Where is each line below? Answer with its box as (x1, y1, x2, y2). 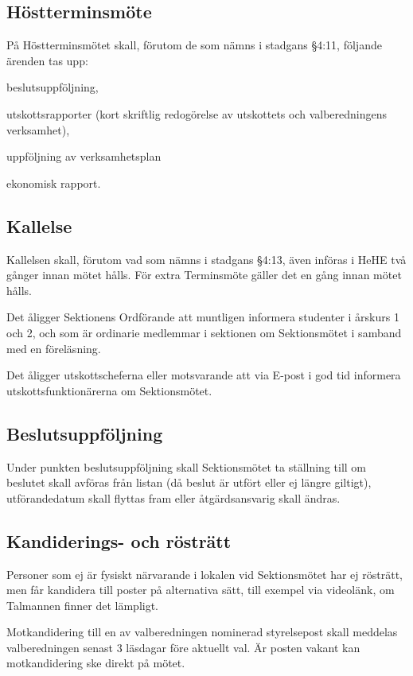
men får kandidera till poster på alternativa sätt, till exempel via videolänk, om (6, 581, 395, 598)
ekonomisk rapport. (6, 174, 101, 191)
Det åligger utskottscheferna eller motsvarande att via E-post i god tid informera (6, 367, 401, 383)
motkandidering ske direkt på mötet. (6, 655, 185, 671)
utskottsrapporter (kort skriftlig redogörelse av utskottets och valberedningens (6, 105, 388, 122)
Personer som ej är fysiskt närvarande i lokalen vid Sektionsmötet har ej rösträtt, (6, 565, 403, 582)
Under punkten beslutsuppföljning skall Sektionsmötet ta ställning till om (6, 458, 367, 475)
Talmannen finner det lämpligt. (6, 596, 159, 613)
